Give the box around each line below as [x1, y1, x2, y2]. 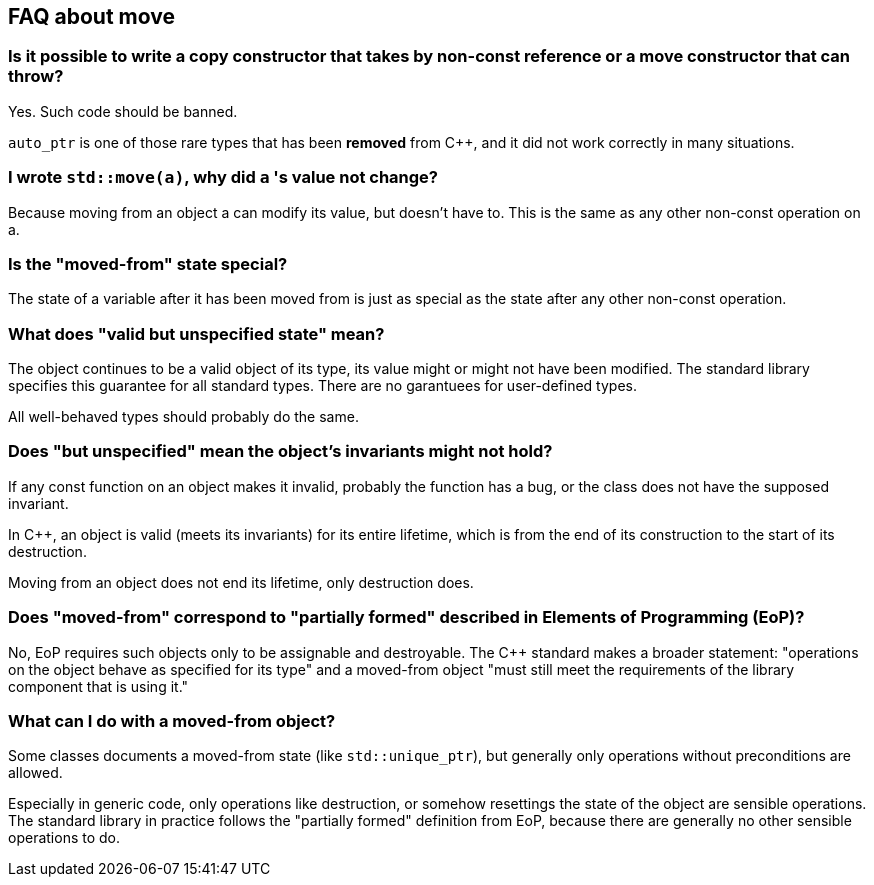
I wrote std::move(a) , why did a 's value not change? [8, 167, 439, 188]
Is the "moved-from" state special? [8, 253, 288, 274]
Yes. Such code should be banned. [8, 102, 238, 120]
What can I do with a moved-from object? [8, 710, 336, 731]
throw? [8, 66, 64, 87]
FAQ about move [8, 4, 175, 29]
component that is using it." [8, 677, 189, 695]
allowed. [8, 764, 63, 782]
